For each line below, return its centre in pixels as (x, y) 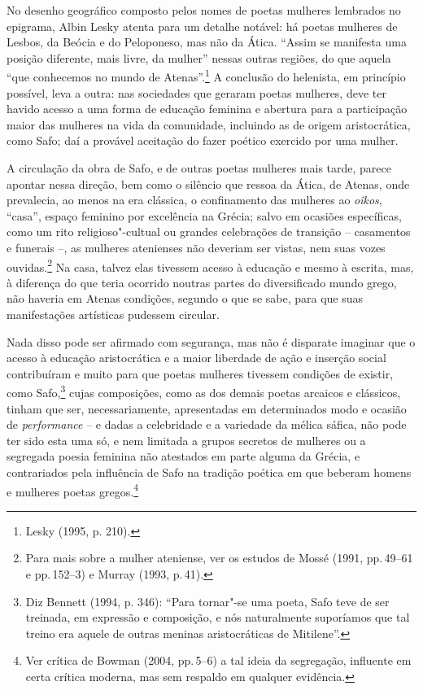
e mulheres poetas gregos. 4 (73, 490)
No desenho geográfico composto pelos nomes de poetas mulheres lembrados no (204, 10)
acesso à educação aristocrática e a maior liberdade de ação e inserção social (196, 358)
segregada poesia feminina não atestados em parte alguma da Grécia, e (183, 456)
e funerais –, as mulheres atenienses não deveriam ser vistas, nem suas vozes (196, 247)
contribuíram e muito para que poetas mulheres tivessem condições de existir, (200, 373)
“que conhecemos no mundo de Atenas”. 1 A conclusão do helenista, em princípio (206, 76)
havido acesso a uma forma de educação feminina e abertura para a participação (207, 109)
